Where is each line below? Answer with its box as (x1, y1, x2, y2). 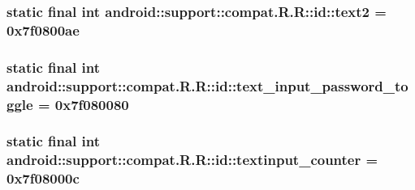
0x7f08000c (6, 168, 80, 188)
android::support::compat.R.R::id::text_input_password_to (6, 75, 409, 95)
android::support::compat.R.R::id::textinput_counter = (6, 150, 378, 170)
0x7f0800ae (6, 19, 80, 40)
